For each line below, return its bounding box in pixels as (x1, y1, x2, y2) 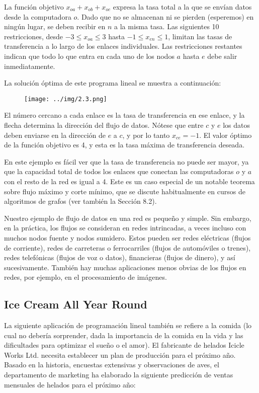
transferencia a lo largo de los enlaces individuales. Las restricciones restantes (4, 41, 242, 51)
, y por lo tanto (122, 129, 170, 140)
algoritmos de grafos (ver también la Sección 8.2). (4, 196, 157, 206)
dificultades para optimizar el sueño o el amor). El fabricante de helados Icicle (4, 340, 244, 350)
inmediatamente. (4, 60, 55, 71)
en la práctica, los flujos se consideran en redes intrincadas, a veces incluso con (4, 222, 246, 233)
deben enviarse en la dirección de (4, 129, 106, 140)
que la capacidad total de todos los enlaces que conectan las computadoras (4, 166, 234, 177)
